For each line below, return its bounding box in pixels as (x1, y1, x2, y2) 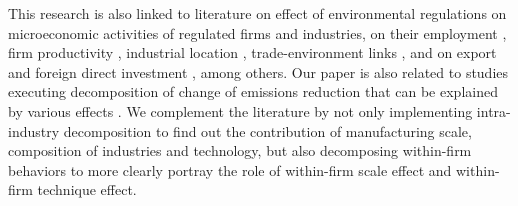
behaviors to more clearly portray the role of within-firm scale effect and (8, 159, 452, 180)
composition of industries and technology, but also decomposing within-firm (8, 140, 472, 161)
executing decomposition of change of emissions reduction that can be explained (8, 81, 498, 102)
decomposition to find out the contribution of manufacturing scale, (63, 120, 472, 141)
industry (8, 120, 60, 141)
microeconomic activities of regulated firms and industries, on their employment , (8, 22, 507, 43)
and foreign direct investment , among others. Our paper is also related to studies (8, 61, 509, 82)
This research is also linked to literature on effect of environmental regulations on (8, 3, 507, 23)
